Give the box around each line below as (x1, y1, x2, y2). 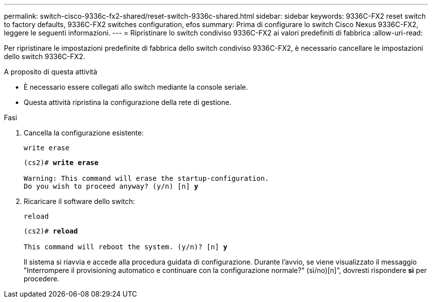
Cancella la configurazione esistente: (24, 129, 144, 137)
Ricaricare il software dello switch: (24, 197, 135, 205)
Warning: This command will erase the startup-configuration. (24, 174, 269, 182)
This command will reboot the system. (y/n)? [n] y (24, 243, 228, 251)
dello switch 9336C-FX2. (4, 52, 85, 61)
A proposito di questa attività (4, 67, 98, 76)
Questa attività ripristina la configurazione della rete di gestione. (24, 98, 231, 106)
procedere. (24, 274, 60, 283)
